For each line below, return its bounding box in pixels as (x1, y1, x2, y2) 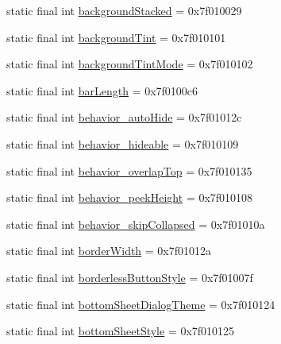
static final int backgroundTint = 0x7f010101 (6, 29, 226, 45)
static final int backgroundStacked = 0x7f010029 (6, 2, 242, 18)
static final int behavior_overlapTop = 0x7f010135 (6, 162, 252, 179)
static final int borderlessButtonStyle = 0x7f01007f (6, 269, 253, 285)
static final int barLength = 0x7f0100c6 (6, 82, 198, 99)
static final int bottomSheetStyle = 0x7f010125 (6, 323, 235, 339)
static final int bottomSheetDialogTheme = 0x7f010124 (6, 296, 275, 312)
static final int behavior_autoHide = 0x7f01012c (6, 109, 242, 126)
